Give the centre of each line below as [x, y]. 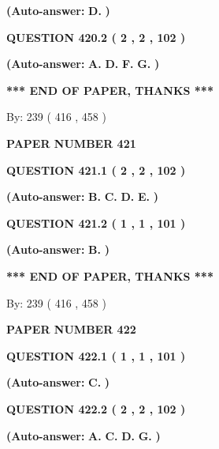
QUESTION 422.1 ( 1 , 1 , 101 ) [96, 355]
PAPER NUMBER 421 [71, 143]
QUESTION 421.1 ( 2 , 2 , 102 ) [96, 170]
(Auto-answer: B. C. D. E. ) [82, 196]
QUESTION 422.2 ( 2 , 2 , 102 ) [96, 408]
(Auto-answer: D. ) [58, 10]
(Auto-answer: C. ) [58, 382]
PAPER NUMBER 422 [71, 329]
